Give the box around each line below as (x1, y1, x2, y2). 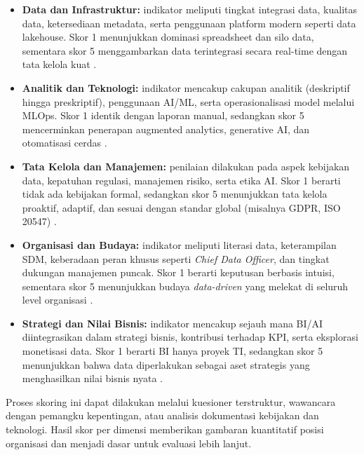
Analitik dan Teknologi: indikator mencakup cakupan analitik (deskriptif (22, 80, 350, 95)
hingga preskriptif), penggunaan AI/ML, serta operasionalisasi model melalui (22, 94, 355, 109)
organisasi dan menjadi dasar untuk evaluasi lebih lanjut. (6, 435, 252, 450)
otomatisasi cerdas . (22, 135, 107, 150)
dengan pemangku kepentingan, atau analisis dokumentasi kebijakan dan (6, 408, 319, 423)
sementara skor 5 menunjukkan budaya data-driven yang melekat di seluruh (22, 278, 349, 293)
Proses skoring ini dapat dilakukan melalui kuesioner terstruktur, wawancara (6, 394, 336, 409)
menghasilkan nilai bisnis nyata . (22, 371, 163, 386)
